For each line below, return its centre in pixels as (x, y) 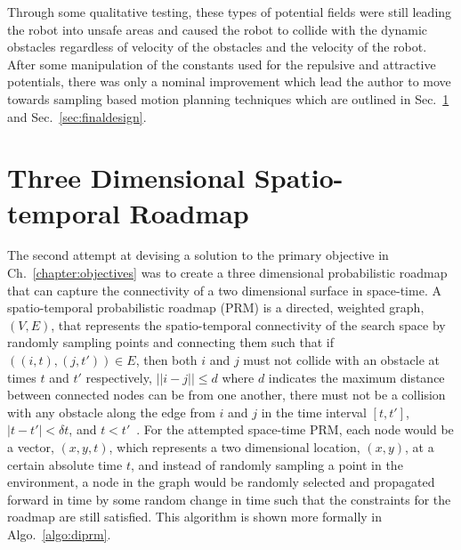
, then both (166, 360)
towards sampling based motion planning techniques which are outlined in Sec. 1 (228, 98)
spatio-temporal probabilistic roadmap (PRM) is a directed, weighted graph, (216, 307)
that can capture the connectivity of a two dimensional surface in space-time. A (224, 290)
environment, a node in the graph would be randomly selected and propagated (221, 482)
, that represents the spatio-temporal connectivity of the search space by (248, 324)
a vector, (31, 447)
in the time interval (314, 412)
